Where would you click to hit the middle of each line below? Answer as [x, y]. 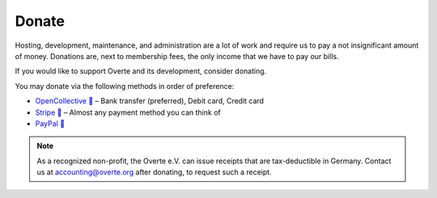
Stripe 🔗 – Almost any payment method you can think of [128, 112]
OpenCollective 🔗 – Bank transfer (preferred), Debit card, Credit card [150, 101]
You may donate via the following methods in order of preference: [125, 86]
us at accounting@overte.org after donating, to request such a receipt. [154, 172]
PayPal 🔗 [50, 123]
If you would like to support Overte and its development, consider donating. [141, 71]
